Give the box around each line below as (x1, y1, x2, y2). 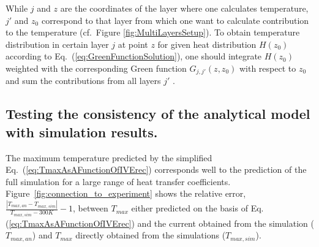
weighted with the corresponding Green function (6, 61, 187, 74)
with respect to (239, 61, 296, 74)
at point (118, 37, 148, 50)
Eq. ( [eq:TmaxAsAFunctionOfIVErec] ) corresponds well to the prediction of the (6, 163, 307, 176)
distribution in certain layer (6, 37, 109, 50)
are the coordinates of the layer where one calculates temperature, (60, 2, 309, 14)
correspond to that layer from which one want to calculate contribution (41, 13, 309, 26)
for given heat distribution (157, 37, 257, 50)
